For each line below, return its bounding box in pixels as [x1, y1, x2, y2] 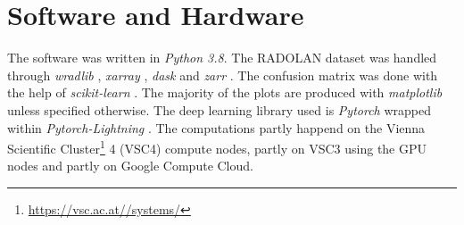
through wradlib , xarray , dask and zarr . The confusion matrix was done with [7, 65, 438, 84]
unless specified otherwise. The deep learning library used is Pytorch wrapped [7, 100, 431, 119]
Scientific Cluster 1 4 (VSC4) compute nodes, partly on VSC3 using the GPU [7, 137, 427, 157]
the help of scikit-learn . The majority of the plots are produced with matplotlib [7, 83, 443, 102]
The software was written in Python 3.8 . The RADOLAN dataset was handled [7, 48, 437, 67]
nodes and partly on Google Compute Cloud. [7, 156, 253, 175]
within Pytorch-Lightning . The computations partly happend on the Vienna [7, 118, 426, 137]
